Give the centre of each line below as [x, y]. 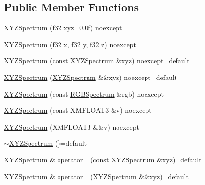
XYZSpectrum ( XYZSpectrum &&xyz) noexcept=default [91, 77]
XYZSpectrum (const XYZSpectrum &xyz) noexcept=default [97, 61]
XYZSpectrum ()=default [48, 143]
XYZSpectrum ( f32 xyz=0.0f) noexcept [63, 28]
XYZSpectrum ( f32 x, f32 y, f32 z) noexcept [70, 44]
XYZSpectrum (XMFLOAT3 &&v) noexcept [72, 126]
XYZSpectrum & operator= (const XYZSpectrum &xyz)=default [103, 159]
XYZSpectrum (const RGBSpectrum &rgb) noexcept [84, 93]
